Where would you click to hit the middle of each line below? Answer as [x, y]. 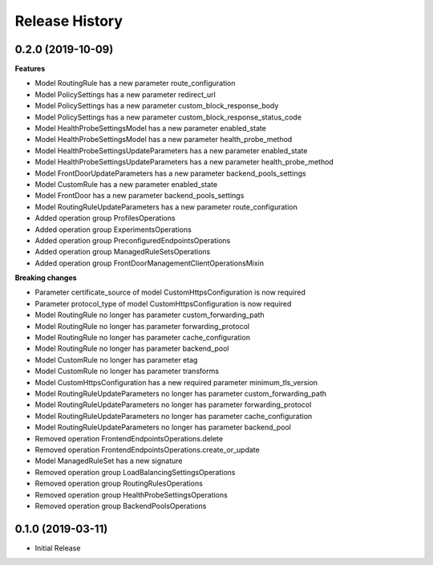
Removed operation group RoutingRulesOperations [119, 484]
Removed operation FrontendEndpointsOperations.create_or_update [147, 449]
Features [30, 69]
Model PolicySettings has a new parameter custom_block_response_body [157, 106]
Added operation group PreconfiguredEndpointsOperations [133, 240]
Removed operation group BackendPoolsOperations [121, 506]
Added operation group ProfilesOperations [105, 218]
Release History [69, 21]
